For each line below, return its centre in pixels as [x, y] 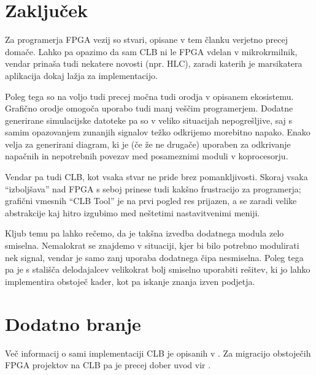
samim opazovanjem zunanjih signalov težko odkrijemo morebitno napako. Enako [158, 132]
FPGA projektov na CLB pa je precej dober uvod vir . [108, 365]
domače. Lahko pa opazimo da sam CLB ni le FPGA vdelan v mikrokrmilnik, [151, 51]
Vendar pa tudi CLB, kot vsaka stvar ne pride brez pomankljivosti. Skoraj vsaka [156, 177]
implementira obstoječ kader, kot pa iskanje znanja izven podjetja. [130, 281]
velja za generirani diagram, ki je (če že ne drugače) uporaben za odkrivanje [148, 144]
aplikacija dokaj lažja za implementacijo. [81, 75]
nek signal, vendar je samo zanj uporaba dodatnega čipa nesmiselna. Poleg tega [154, 257]
